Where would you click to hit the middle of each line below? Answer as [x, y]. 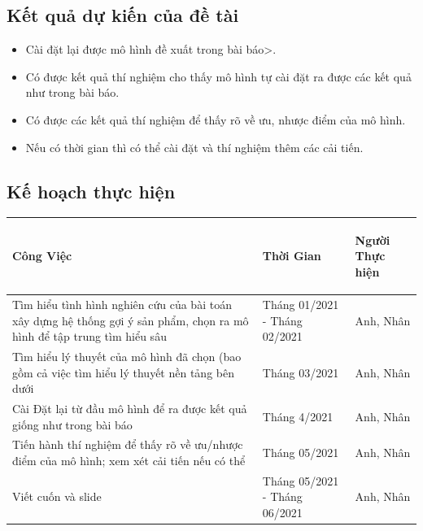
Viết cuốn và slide [57, 496]
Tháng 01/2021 [301, 304]
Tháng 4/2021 [298, 416]
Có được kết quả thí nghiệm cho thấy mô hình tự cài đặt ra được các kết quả [218, 76]
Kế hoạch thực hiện [91, 191]
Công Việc [42, 256]
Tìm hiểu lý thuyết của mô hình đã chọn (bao [127, 356]
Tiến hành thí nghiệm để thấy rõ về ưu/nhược [128, 444]
